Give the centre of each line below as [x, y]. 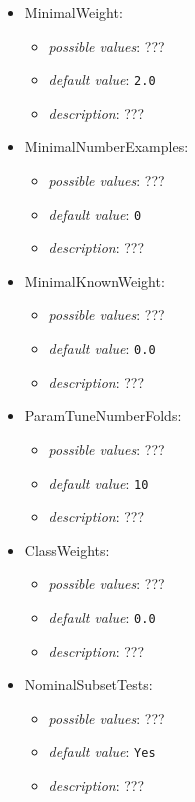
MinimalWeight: [73, 12]
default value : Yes [102, 751]
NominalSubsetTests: [88, 684]
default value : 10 [98, 482]
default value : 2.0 [102, 79]
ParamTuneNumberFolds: [103, 415]
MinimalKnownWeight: [94, 280]
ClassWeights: [67, 549]
